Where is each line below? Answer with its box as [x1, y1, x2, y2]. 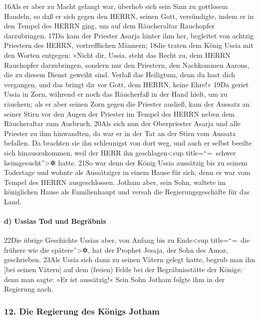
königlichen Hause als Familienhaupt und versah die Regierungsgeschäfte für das [4, 186, 250, 197]
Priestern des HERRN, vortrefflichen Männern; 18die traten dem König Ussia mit [4, 40, 254, 50]
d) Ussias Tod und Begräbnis [4, 216, 106, 226]
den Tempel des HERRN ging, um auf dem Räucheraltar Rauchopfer [4, 20, 215, 31]
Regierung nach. [4, 284, 53, 294]
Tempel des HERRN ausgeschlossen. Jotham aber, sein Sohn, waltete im [4, 176, 226, 187]
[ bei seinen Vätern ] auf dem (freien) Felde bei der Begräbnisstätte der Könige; [4, 264, 243, 275]
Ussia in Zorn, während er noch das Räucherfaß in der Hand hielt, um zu [4, 89, 228, 99]
